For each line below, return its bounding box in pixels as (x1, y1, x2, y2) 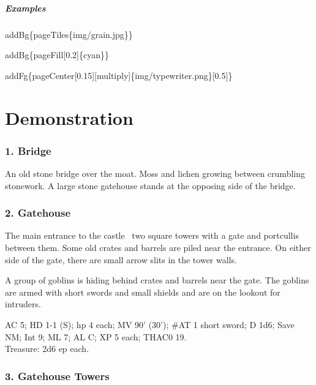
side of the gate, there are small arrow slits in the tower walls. (5, 253, 237, 266)
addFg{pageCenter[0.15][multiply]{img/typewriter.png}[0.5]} (5, 69, 233, 81)
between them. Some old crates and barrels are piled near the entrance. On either (5, 241, 311, 253)
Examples (5, 1, 46, 14)
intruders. (5, 297, 41, 310)
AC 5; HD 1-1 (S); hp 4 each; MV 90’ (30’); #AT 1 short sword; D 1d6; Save (5, 318, 295, 331)
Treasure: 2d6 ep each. (5, 342, 89, 355)
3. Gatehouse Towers (5, 368, 110, 383)
